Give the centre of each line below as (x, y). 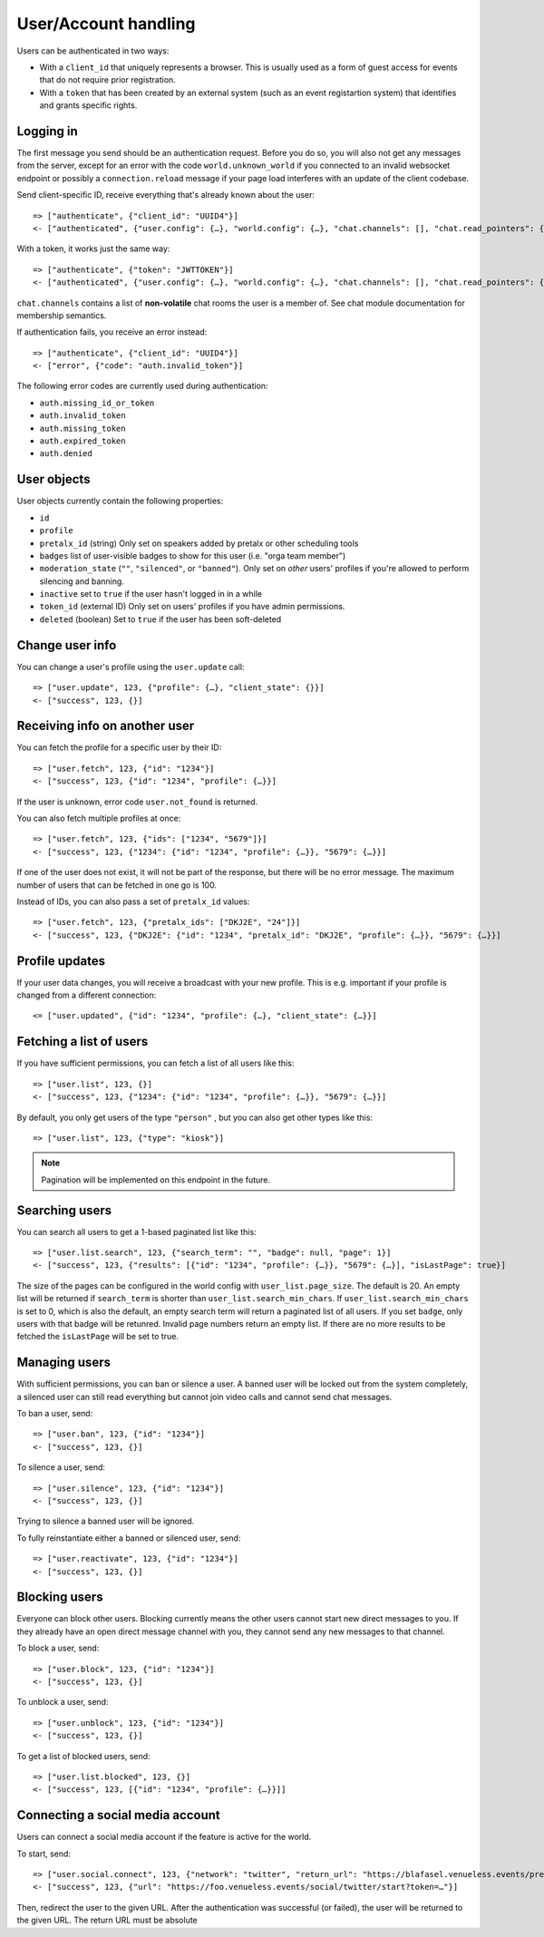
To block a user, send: (58, 1648)
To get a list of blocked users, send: (83, 1756)
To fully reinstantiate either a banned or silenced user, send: (129, 1538)
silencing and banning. (82, 581)
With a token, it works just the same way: (93, 248)
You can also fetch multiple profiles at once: (99, 818)
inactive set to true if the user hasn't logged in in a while (151, 594)
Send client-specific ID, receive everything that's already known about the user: (166, 195)
